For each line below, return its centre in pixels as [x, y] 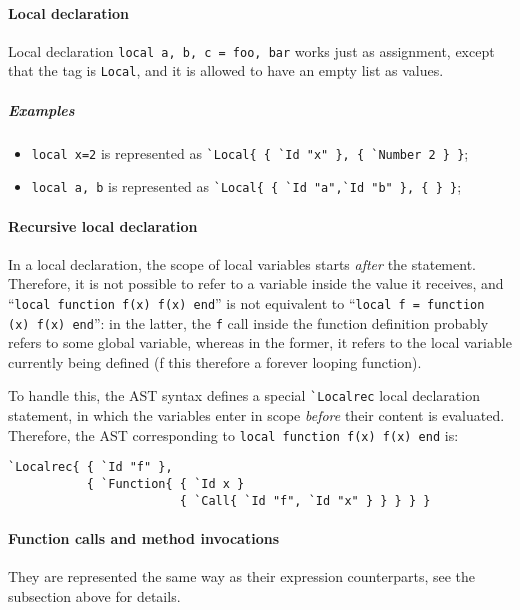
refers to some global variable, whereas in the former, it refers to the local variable [260, 342]
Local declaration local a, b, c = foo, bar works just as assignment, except [251, 50]
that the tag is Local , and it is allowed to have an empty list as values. [226, 70]
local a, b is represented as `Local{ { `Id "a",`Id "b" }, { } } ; [246, 186]
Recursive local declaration [103, 225]
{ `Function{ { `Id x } [165, 484]
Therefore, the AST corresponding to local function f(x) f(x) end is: [233, 434]
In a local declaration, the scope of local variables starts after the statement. [242, 263]
